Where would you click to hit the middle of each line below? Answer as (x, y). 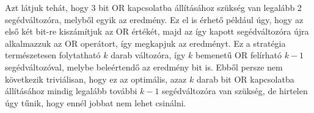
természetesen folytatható (53, 55)
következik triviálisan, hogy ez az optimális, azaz (96, 79)
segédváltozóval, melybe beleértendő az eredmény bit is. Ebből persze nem (144, 67)
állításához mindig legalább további (71, 91)
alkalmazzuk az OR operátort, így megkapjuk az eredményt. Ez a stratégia (145, 43)
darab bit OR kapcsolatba (245, 79)
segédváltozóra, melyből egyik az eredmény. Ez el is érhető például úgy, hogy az (154, 19)
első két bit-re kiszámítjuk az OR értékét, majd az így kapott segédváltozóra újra (157, 31)
